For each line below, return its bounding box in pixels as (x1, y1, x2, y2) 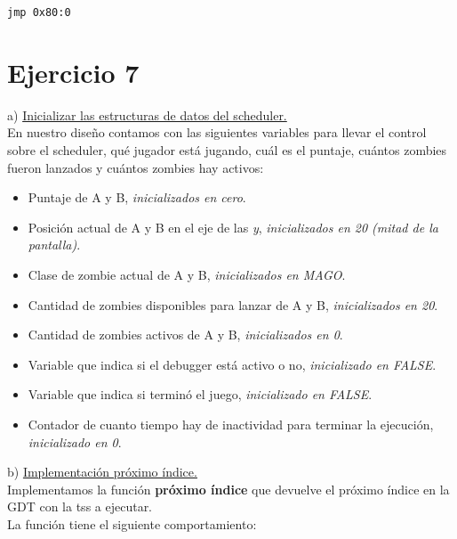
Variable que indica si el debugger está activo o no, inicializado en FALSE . (28, 355, 437, 373)
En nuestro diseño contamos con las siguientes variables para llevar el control (7, 123, 427, 142)
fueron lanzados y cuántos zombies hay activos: (7, 158, 264, 176)
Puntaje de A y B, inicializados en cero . (28, 188, 246, 207)
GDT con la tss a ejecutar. (7, 497, 153, 516)
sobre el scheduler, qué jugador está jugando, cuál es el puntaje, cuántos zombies (7, 140, 447, 159)
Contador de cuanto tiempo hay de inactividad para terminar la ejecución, (28, 414, 434, 433)
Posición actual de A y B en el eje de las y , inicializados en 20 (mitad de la (28, 217, 438, 236)
